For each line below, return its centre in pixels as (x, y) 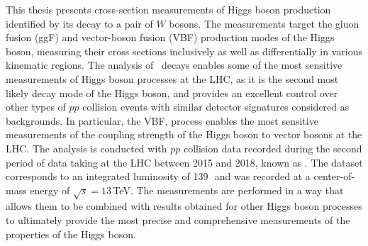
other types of (36, 107)
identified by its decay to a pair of (79, 23)
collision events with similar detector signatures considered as (216, 107)
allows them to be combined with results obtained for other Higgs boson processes (184, 206)
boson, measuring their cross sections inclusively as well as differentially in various (184, 51)
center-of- (334, 176)
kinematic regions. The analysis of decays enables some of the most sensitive (174, 65)
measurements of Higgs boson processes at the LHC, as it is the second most (172, 78)
